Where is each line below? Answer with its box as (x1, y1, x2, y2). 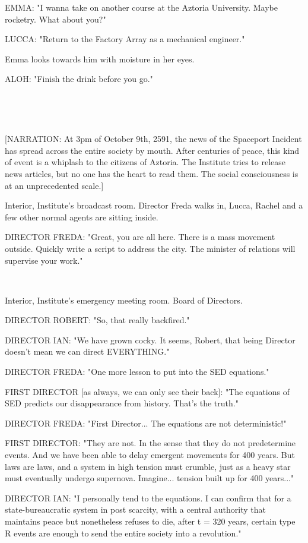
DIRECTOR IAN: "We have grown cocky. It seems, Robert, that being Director (5, 333, 296, 346)
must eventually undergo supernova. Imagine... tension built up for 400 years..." (5, 472, 294, 484)
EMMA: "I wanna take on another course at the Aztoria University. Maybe (5, 1, 278, 13)
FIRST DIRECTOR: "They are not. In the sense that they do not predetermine (5, 437, 296, 449)
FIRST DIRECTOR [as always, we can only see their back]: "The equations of (5, 385, 290, 397)
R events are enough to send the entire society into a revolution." (5, 526, 242, 539)
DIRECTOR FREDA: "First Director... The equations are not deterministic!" (5, 416, 287, 429)
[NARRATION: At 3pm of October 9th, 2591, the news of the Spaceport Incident (5, 132, 302, 145)
